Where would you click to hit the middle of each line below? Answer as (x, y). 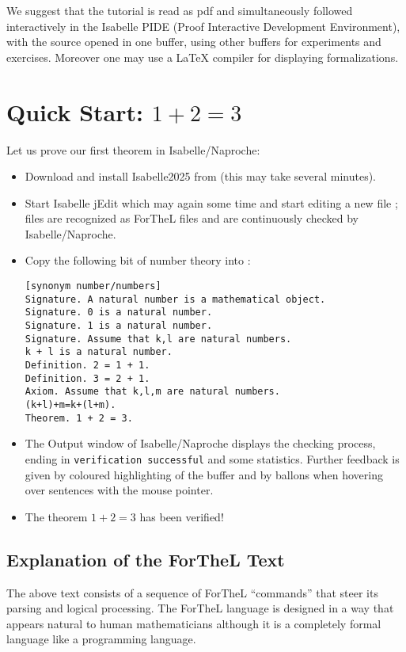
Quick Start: (75, 111)
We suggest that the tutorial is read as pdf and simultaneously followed (180, 10)
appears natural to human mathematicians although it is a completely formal (194, 623)
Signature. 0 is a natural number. (119, 313)
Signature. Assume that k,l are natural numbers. (158, 339)
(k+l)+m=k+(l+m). (70, 404)
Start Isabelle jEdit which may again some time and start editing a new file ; (211, 202)
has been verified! (182, 516)
